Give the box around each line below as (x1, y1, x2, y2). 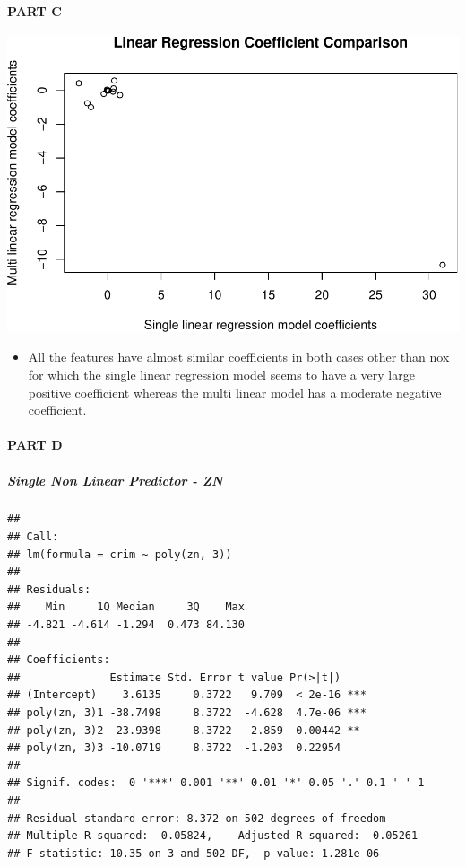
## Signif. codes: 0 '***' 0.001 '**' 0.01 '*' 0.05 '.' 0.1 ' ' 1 (7, 776, 425, 790)
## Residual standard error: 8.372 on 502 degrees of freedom (7, 811, 386, 825)
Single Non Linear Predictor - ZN (7, 470, 223, 489)
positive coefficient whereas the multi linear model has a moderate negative (28, 382, 442, 401)
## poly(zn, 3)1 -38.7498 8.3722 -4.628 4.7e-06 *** (7, 706, 367, 719)
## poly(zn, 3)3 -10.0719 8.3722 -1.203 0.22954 (7, 741, 341, 755)
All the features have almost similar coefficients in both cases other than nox (28, 347, 450, 366)
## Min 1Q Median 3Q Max (7, 600, 245, 614)
